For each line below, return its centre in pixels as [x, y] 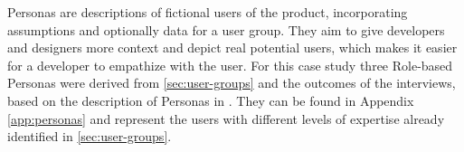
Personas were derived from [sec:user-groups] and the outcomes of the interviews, [232, 83]
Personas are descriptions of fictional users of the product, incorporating [208, 12]
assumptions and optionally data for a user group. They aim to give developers [226, 29]
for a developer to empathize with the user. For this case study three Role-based [230, 65]
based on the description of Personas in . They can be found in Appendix [211, 100]
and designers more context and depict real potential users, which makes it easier [232, 47]
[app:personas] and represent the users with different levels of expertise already [226, 118]
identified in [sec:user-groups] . [90, 136]
